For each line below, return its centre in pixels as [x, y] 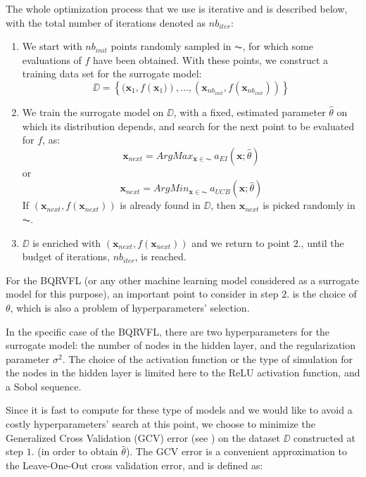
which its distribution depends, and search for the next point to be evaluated [188, 126]
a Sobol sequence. [44, 386]
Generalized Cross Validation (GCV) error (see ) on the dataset [143, 437]
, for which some [278, 46]
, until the [322, 242]
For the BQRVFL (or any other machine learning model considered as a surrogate [182, 280]
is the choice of [324, 294]
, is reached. [160, 256]
